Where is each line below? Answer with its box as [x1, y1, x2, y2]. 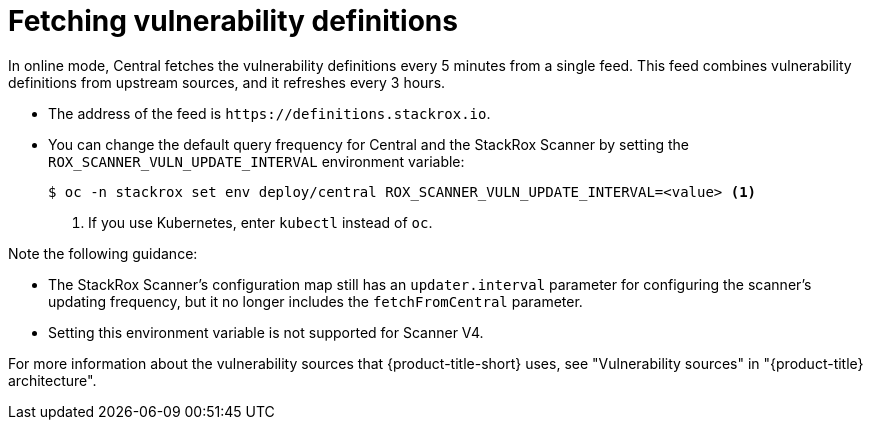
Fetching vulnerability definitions [8, 4, 458, 38]
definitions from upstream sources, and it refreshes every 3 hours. [8, 73, 446, 91]
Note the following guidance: [8, 244, 198, 262]
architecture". [8, 371, 97, 389]
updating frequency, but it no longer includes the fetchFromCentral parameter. [48, 292, 583, 310]
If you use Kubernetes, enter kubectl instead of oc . [88, 213, 433, 231]
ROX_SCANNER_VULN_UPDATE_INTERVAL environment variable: [48, 152, 465, 170]
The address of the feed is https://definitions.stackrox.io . [48, 104, 491, 122]
